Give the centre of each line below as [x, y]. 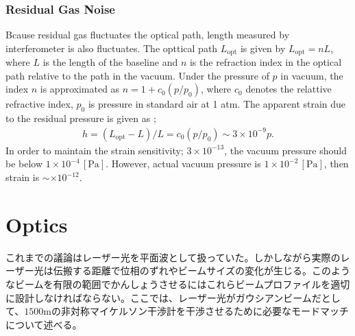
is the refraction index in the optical [266, 62]
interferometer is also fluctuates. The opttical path [112, 48]
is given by [263, 48]
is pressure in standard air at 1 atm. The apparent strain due [217, 104]
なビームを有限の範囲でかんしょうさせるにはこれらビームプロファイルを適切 [178, 284]
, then [336, 164]
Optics [37, 224]
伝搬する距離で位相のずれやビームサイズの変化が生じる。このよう [201, 271]
